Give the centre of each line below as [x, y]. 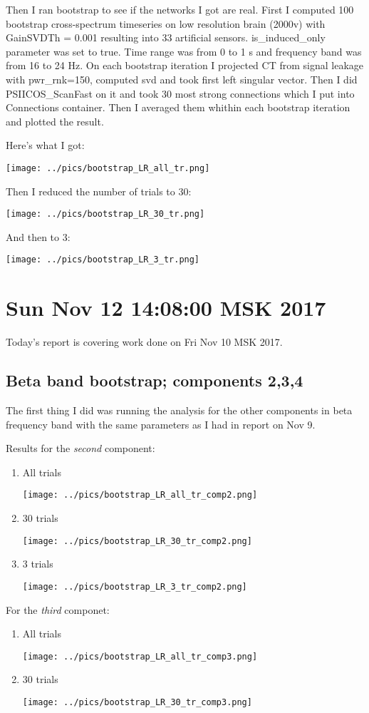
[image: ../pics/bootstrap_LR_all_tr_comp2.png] [140, 495]
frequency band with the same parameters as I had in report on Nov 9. [161, 424]
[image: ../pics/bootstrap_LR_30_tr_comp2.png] [137, 541]
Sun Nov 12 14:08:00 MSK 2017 [166, 308]
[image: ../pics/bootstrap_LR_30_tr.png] [105, 214]
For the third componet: [58, 609]
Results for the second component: [80, 448]
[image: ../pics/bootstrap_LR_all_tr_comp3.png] [140, 656]
